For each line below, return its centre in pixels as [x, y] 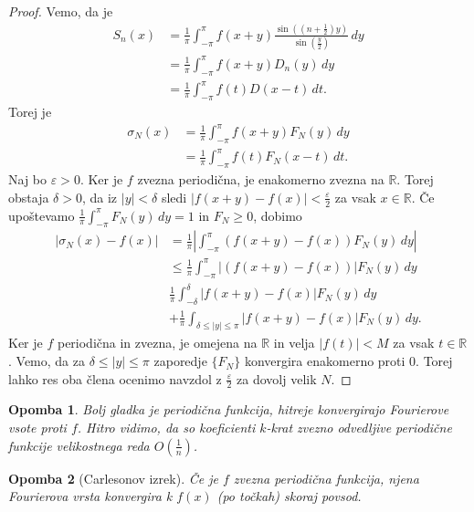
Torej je [30, 111]
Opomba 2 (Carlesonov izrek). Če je [113, 478]
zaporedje [180, 361]
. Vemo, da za [47, 361]
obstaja [29, 197]
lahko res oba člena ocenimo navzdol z [115, 378]
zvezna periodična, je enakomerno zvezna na [261, 179]
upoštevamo [42, 215]
